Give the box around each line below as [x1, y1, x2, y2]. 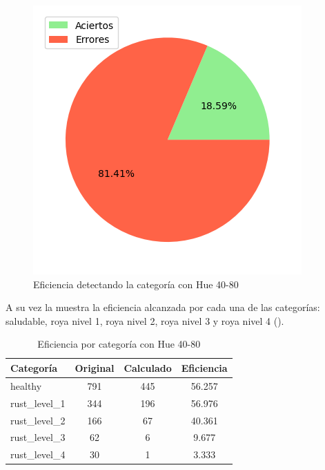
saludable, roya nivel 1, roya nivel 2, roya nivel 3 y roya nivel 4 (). [6, 313, 284, 328]
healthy [10, 378, 42, 393]
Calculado [124, 360, 172, 375]
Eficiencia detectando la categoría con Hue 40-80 [33, 276, 239, 291]
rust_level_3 [10, 430, 66, 444]
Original [75, 360, 115, 375]
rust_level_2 [10, 413, 66, 427]
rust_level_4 [10, 447, 66, 462]
